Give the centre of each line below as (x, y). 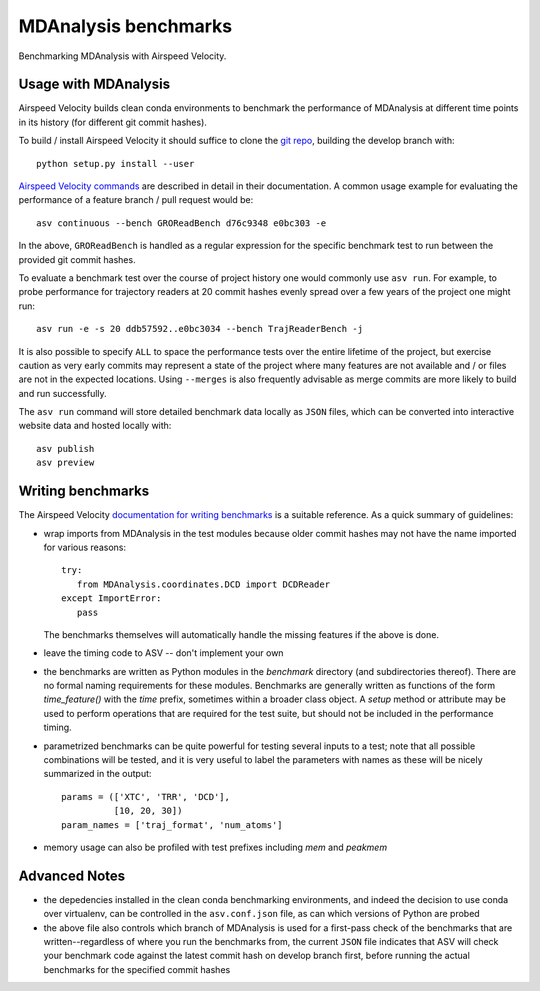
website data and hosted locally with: (95, 426)
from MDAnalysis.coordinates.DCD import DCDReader (203, 584)
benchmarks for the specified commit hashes (137, 969)
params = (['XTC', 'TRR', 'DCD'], (145, 796)
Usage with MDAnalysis (94, 84)
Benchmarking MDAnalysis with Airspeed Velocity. (122, 56)
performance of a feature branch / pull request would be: (136, 200)
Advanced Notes (72, 875)
